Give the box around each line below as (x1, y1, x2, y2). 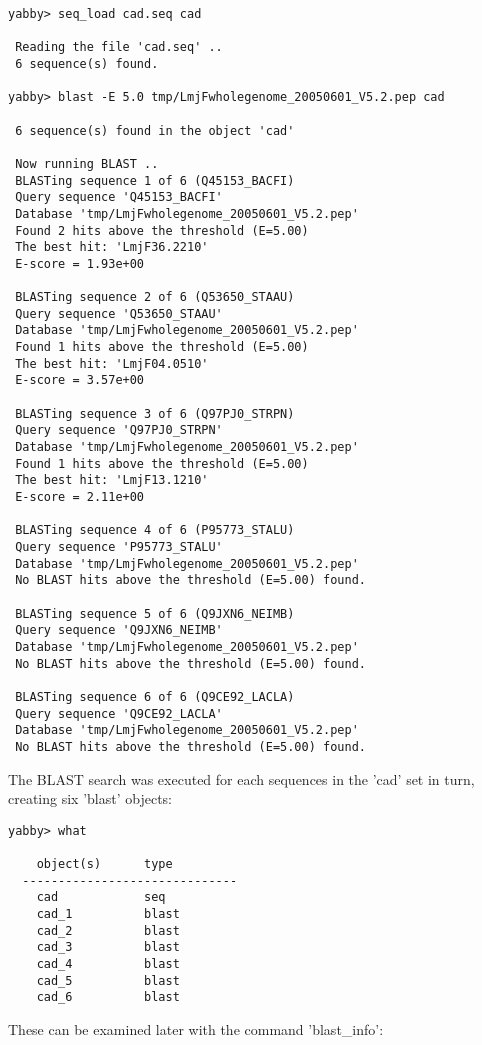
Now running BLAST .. (15, 156, 159, 171)
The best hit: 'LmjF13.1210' (15, 473, 209, 488)
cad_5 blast (36, 973, 180, 988)
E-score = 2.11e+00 (15, 490, 145, 505)
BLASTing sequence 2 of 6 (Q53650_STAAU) (15, 290, 295, 305)
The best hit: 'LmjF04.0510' (15, 356, 209, 371)
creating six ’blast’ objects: (8, 788, 172, 809)
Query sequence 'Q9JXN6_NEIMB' (15, 623, 223, 638)
